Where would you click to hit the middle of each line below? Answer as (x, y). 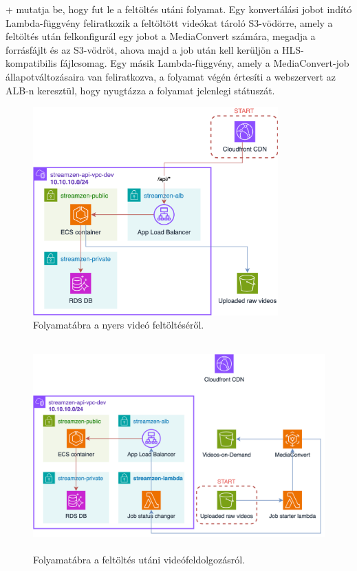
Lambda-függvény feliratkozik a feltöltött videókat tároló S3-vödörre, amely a (169, 22)
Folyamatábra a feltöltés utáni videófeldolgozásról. (139, 559)
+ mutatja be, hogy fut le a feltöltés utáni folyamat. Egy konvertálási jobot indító (179, 9)
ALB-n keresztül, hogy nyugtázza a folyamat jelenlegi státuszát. (140, 90)
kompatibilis (31, 63)
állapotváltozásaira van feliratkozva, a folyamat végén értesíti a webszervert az (171, 76)
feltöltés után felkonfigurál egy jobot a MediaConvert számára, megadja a (161, 36)
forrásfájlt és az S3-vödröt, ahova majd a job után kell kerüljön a (142, 49)
